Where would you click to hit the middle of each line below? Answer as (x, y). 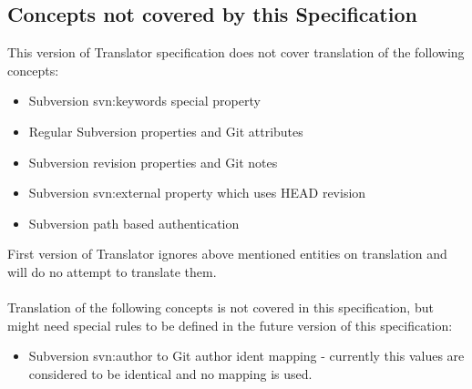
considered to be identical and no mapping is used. (170, 373)
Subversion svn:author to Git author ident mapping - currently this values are (246, 356)
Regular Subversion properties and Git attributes (166, 131)
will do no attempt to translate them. (112, 271)
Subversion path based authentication (134, 223)
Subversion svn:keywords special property (144, 101)
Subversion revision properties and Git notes (153, 162)
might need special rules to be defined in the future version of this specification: (230, 325)
